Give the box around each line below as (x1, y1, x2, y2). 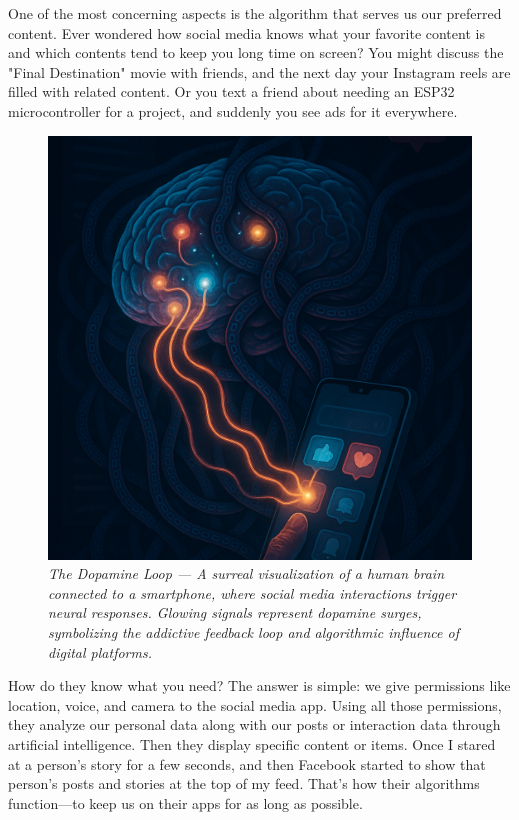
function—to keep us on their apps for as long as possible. (8, 792, 363, 813)
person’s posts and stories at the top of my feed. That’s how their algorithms (8, 773, 480, 794)
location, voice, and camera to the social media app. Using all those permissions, (8, 694, 502, 715)
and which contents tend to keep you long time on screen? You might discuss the (8, 42, 504, 63)
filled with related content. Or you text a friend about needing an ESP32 (8, 81, 455, 102)
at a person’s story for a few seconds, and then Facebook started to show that (8, 753, 486, 774)
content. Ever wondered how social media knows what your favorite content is (8, 22, 485, 43)
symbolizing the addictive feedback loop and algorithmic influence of (48, 621, 459, 642)
